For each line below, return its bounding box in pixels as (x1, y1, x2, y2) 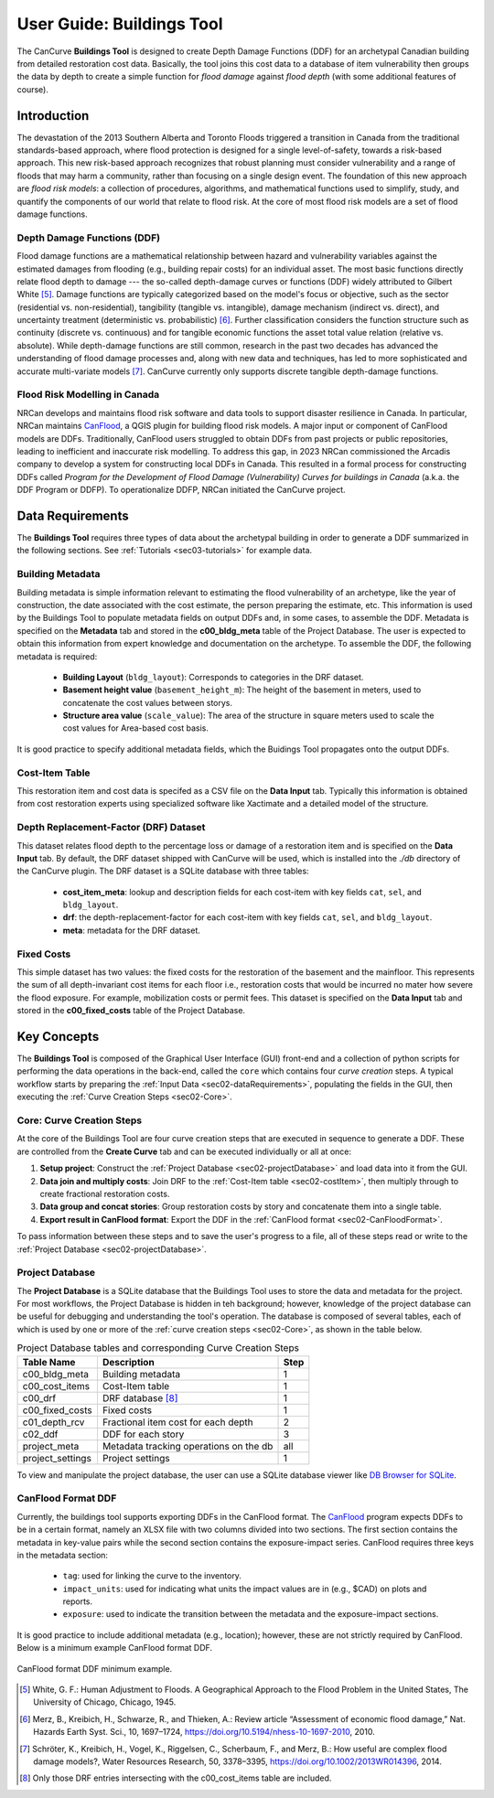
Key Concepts (16, 1029, 100, 1044)
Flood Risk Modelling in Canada (16, 389, 160, 401)
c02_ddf (22, 1428, 59, 1440)
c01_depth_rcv (22, 1416, 85, 1429)
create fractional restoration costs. (39, 1188, 170, 1199)
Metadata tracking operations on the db (102, 1439, 274, 1452)
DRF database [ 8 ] (102, 1391, 178, 1404)
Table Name (22, 1355, 76, 1368)
